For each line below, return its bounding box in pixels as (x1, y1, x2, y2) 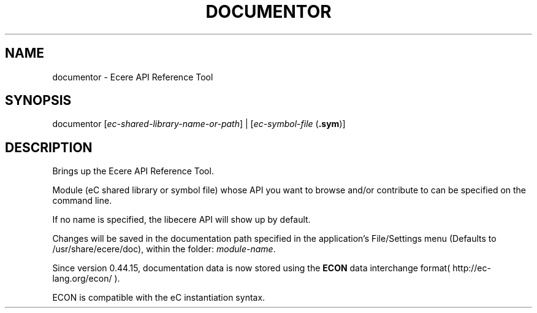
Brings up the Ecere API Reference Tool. (52, 166, 214, 177)
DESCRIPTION (5, 139, 93, 155)
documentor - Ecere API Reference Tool (52, 71, 213, 82)
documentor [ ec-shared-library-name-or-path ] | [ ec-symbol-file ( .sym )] (52, 118, 346, 129)
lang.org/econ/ (52, 273, 112, 284)
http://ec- (452, 263, 491, 274)
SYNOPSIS (5, 93, 72, 109)
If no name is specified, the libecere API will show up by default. (52, 214, 311, 225)
